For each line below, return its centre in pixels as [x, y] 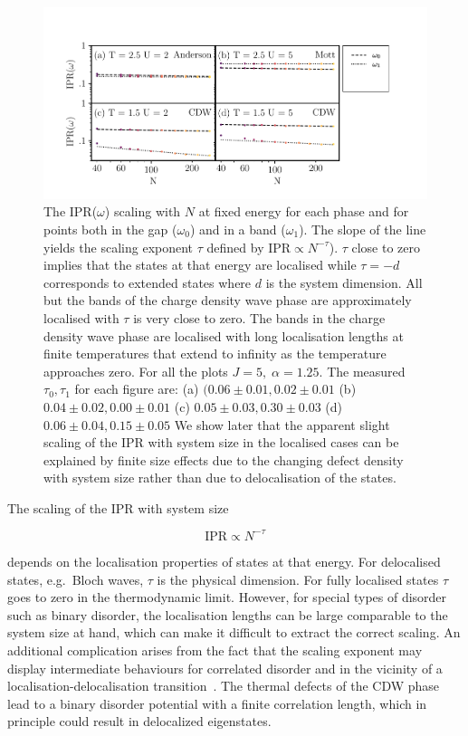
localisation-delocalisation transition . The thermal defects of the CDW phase [224, 686]
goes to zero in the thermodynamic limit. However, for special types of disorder [227, 597]
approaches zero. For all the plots [136, 371]
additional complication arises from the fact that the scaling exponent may [215, 650]
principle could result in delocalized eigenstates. [139, 721]
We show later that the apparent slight [282, 424]
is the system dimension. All [344, 282]
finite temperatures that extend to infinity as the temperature [215, 354]
